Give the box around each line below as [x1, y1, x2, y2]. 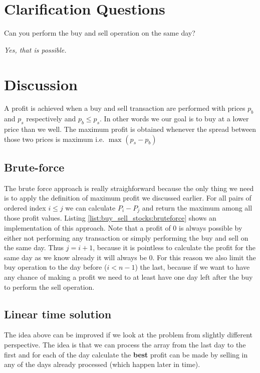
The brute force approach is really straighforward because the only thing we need [4, 182, 254, 193]
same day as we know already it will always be [4, 252, 147, 262]
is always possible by [179, 223, 242, 233]
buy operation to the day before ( [4, 262, 107, 272]
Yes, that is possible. [4, 44, 67, 55]
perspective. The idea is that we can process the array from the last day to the [4, 339, 246, 350]
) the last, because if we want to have [135, 262, 250, 272]
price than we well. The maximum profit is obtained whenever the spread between [4, 124, 256, 134]
